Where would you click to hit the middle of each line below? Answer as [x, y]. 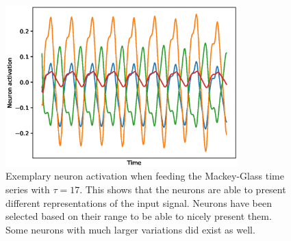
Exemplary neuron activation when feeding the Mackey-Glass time [145, 176]
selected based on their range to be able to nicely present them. [139, 216]
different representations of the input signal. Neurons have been [139, 202]
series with [28, 189]
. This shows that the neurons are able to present [183, 189]
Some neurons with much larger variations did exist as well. [130, 229]
